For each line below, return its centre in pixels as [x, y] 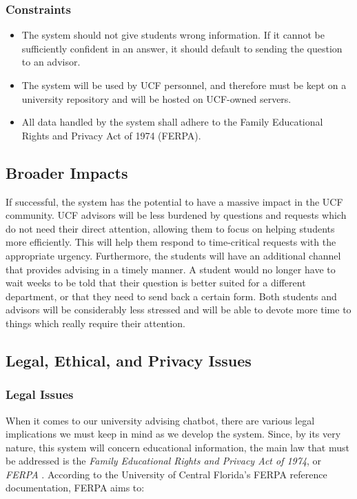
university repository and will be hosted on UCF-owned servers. [156, 98]
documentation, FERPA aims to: [75, 488]
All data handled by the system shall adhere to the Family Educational [172, 122]
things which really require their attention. [95, 323]
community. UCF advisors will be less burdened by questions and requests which [176, 215]
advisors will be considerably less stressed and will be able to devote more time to [178, 310]
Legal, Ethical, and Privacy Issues [129, 360]
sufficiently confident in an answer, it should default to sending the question [182, 48]
